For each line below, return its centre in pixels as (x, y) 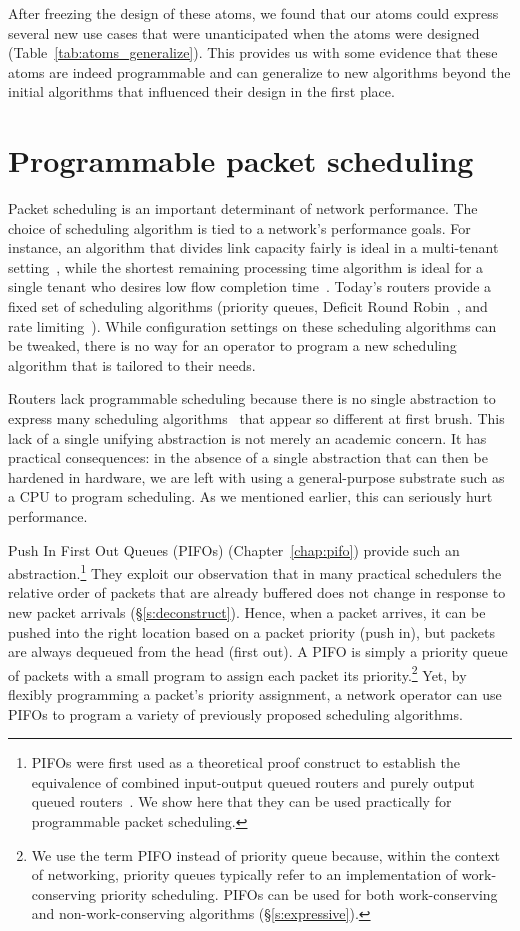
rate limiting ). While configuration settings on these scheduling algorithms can (252, 325)
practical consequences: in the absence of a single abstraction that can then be (248, 457)
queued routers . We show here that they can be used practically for (241, 801)
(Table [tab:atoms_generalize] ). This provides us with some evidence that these (253, 52)
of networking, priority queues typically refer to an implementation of (244, 874)
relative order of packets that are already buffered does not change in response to (257, 592)
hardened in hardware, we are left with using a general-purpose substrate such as (256, 476)
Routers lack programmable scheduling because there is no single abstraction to (252, 398)
